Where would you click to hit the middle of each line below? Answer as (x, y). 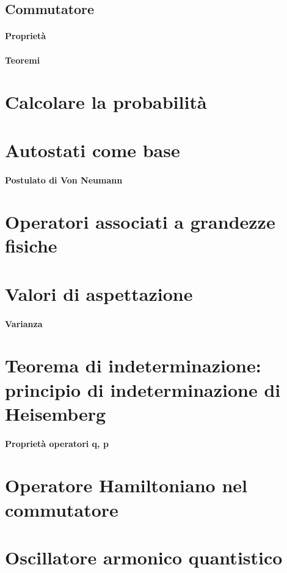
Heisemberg (56, 413)
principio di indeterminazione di (143, 389)
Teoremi (23, 60)
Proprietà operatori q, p (57, 443)
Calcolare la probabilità (106, 102)
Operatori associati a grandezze (140, 222)
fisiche (31, 246)
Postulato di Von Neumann (64, 179)
